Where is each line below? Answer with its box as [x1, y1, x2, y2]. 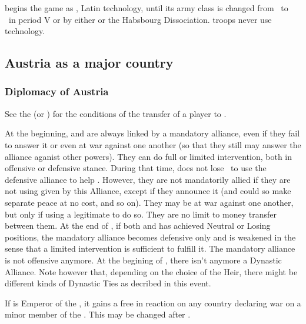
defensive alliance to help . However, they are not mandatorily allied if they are [5, 173, 291, 185]
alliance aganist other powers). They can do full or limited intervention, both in [5, 150, 292, 162]
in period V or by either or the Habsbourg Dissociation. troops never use [8, 13, 272, 25]
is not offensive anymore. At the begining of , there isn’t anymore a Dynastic [5, 253, 282, 266]
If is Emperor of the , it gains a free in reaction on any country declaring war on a [5, 296, 301, 309]
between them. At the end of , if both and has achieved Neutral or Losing [5, 219, 271, 232]
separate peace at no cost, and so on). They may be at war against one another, [5, 196, 294, 208]
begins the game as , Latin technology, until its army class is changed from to [5, 2, 288, 14]
